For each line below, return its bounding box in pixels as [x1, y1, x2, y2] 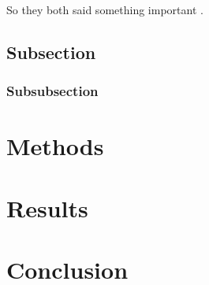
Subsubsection [6, 81, 99, 101]
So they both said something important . [6, 2, 203, 17]
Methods [6, 130, 104, 162]
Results [6, 191, 88, 224]
